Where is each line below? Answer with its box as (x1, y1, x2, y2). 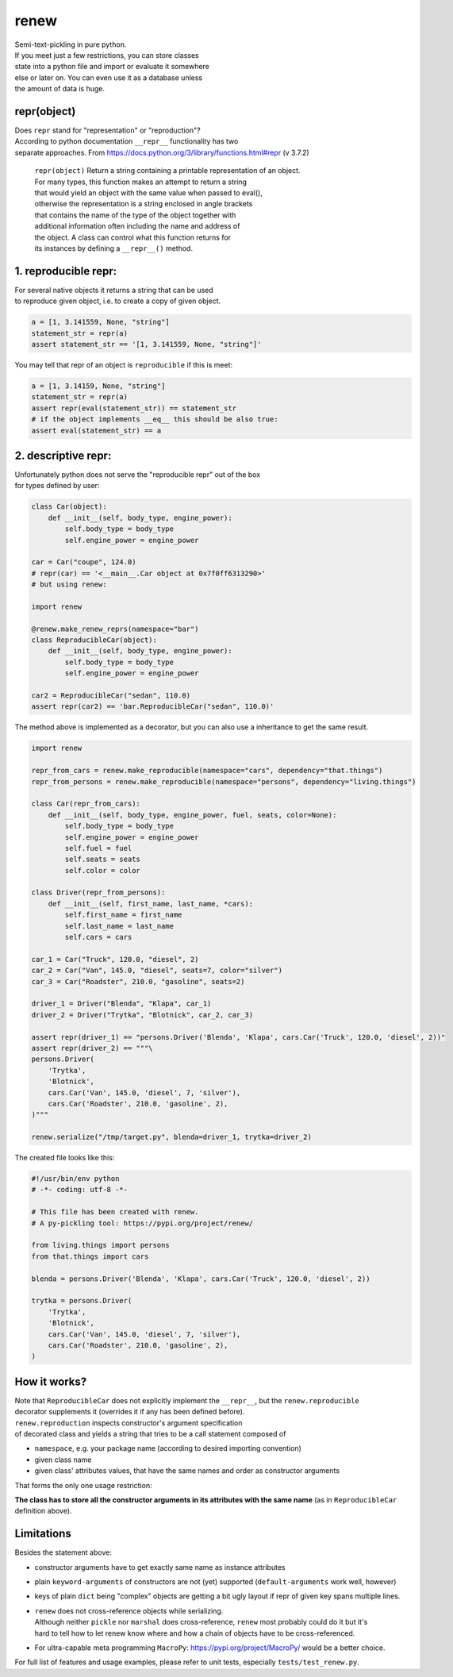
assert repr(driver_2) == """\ (31, 1044, 154, 1052)
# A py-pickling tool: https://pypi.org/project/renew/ (31, 1218, 254, 1228)
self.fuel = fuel (64, 844, 132, 852)
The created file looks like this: (14, 1153, 115, 1163)
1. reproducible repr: (14, 264, 117, 278)
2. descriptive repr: (14, 448, 112, 462)
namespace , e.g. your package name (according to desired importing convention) (34, 1444, 301, 1453)
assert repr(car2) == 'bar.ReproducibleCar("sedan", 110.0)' (31, 702, 274, 711)
